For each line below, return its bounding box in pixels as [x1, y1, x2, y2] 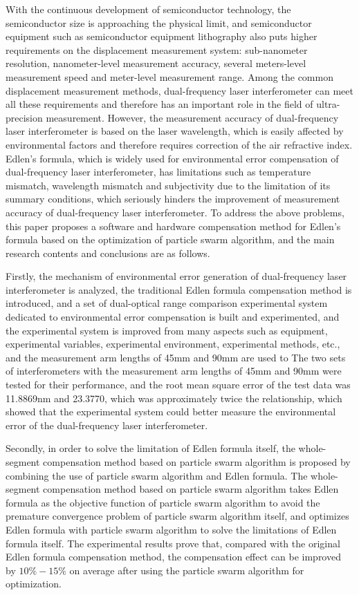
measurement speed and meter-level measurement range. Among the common [6, 69, 333, 84]
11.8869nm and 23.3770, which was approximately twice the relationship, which [6, 390, 342, 405]
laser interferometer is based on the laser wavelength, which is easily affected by [6, 124, 344, 138]
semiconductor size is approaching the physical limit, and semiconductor [6, 15, 312, 30]
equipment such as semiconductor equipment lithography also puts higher [6, 29, 317, 44]
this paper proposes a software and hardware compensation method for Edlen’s [6, 218, 341, 233]
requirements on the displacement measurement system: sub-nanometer [6, 42, 308, 57]
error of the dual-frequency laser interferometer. [6, 417, 208, 432]
